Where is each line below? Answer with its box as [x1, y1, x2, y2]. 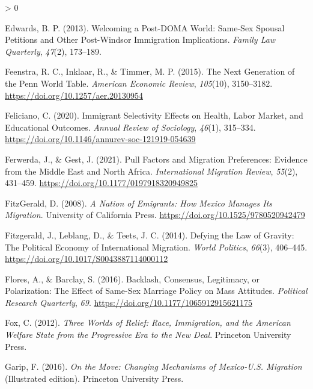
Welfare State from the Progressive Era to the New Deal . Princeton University [5, 328, 291, 341]
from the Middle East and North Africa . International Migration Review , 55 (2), [5, 164, 298, 177]
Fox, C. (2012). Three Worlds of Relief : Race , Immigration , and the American [5, 316, 291, 329]
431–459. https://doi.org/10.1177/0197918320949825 [5, 176, 198, 189]
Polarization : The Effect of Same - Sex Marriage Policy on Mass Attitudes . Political [5, 284, 308, 297]
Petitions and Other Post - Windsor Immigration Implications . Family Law [5, 33, 276, 46]
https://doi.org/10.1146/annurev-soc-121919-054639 [5, 132, 196, 145]
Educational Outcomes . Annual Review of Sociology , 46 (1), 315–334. [5, 120, 256, 133]
